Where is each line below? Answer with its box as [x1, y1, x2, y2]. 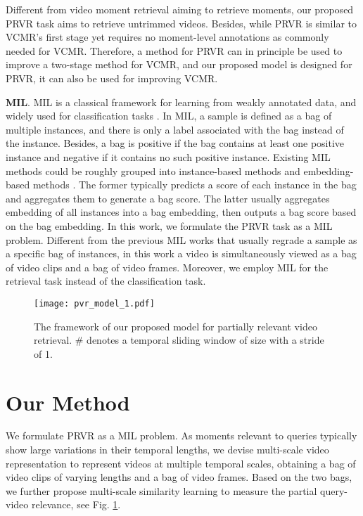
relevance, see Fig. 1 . [31, 497, 121, 512]
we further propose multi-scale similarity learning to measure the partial [6, 483, 317, 498]
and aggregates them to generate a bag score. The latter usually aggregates [6, 191, 330, 205]
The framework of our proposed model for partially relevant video [34, 318, 317, 333]
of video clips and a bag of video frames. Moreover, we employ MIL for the [6, 259, 329, 274]
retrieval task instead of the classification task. [6, 273, 206, 288]
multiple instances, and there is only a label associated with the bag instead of [6, 122, 344, 136]
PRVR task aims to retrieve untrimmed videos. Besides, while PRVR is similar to [6, 15, 357, 30]
